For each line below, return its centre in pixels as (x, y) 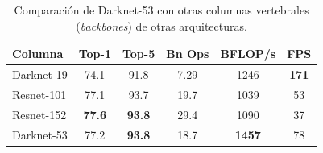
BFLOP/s (248, 54)
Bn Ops (188, 54)
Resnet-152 (39, 114)
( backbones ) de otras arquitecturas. (161, 25)
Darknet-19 (40, 74)
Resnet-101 (39, 94)
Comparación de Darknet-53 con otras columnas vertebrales (161, 10)
